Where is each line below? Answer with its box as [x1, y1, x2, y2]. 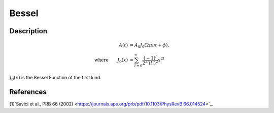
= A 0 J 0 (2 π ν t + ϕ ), [129, 42, 169, 49]
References [9, 87, 47, 96]
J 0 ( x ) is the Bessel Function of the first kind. [9, 74, 101, 82]
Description [9, 27, 48, 35]
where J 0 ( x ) [94, 57, 128, 64]
